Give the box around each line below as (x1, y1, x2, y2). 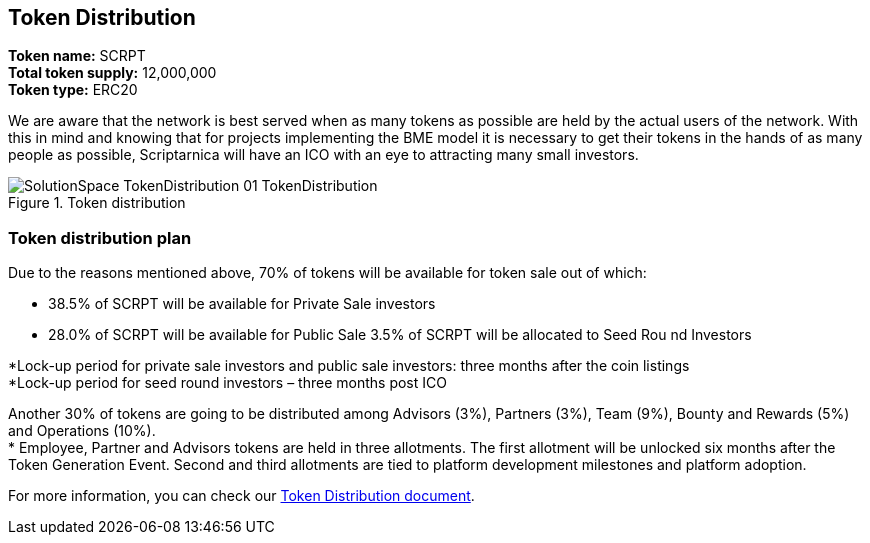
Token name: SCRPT (8, 47, 146, 65)
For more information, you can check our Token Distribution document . (8, 487, 475, 505)
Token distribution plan (8, 227, 192, 248)
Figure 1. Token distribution (8, 194, 186, 212)
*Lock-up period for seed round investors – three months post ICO (8, 374, 447, 392)
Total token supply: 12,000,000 (8, 64, 217, 82)
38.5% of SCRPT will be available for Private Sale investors (48, 295, 436, 313)
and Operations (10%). (8, 422, 156, 440)
